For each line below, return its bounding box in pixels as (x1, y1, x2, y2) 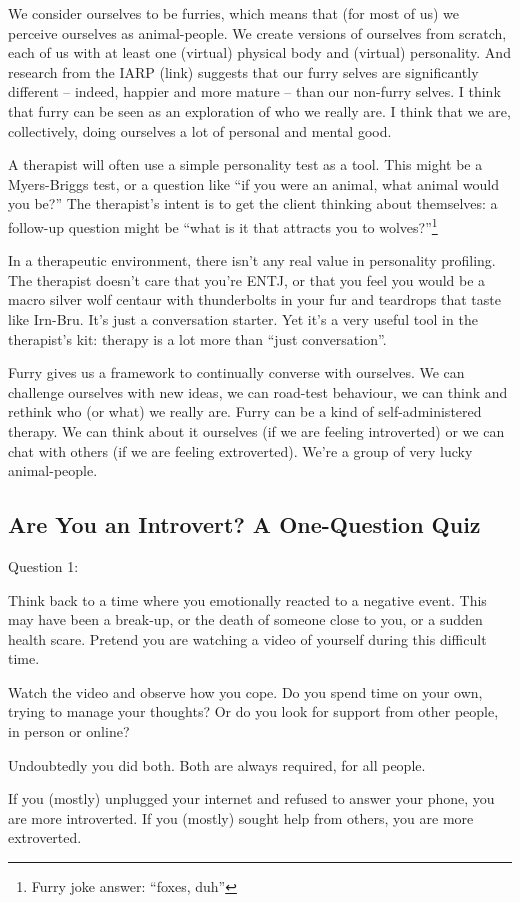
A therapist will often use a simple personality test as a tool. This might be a (8, 154, 483, 175)
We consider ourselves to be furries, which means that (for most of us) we (8, 3, 460, 23)
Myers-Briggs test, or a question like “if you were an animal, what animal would (8, 173, 500, 194)
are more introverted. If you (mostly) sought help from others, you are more (8, 807, 474, 828)
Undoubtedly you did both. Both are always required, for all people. (8, 754, 426, 775)
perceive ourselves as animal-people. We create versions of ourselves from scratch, (8, 22, 507, 43)
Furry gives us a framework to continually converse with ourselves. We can (8, 362, 465, 383)
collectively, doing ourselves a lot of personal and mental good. (8, 120, 392, 141)
